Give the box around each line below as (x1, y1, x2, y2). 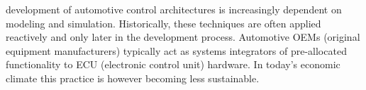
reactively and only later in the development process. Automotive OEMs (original (6, 30, 360, 44)
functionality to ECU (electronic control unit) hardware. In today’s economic (6, 57, 340, 72)
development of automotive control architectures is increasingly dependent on (6, 2, 342, 16)
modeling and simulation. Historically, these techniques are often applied (6, 15, 321, 30)
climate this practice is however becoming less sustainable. (6, 70, 260, 85)
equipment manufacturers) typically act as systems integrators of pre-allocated (6, 43, 347, 58)
